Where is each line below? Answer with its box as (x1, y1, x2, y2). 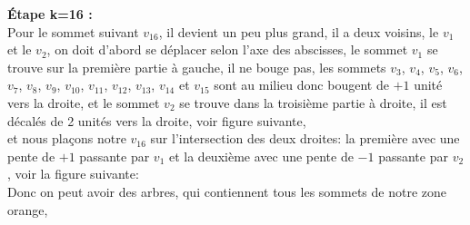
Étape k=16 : (7, 5, 93, 23)
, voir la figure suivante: (7, 164, 139, 183)
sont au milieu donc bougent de (214, 75, 389, 94)
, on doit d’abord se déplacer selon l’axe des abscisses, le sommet (46, 40, 408, 59)
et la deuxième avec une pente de (168, 146, 354, 165)
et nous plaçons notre (7, 129, 126, 148)
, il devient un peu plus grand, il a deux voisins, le (158, 22, 439, 41)
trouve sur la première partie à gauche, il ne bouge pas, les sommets (7, 57, 386, 76)
